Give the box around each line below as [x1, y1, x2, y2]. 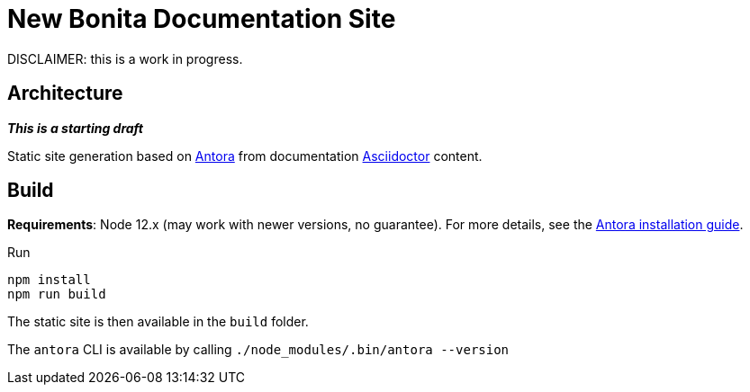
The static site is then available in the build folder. [7, 314, 309, 330]
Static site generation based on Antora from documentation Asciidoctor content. [7, 147, 483, 164]
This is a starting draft [7, 120, 143, 136]
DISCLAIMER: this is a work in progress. [7, 50, 243, 67]
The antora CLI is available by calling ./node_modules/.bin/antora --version [7, 342, 510, 358]
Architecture [7, 82, 123, 105]
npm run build [7, 287, 106, 302]
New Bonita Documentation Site [7, 4, 396, 34]
